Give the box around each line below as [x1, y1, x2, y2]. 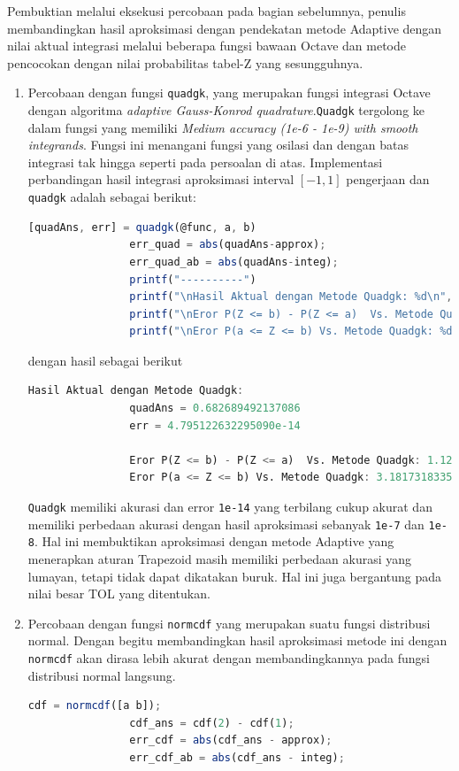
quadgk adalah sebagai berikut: [27, 188, 196, 206]
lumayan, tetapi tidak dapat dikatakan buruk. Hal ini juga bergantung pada [27, 567, 442, 585]
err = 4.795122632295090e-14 [129, 419, 301, 432]
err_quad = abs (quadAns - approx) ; [129, 238, 326, 251]
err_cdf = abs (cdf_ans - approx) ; [129, 734, 333, 747]
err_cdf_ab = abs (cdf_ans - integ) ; [129, 752, 345, 765]
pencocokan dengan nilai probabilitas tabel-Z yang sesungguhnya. [7, 53, 363, 72]
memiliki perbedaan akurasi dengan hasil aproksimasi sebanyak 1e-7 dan [27, 514, 425, 533]
